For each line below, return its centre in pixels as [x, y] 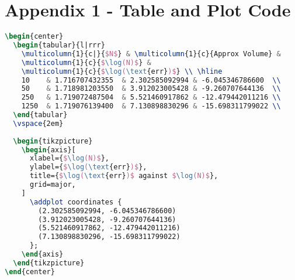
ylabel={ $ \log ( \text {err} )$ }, [88, 167]
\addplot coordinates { [76, 202]
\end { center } [30, 272]
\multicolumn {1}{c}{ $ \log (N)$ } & [86, 62]
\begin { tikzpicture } [53, 141]
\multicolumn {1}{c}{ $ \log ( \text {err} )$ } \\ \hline [122, 71]
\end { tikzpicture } [49, 263]
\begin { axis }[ [48, 150]
